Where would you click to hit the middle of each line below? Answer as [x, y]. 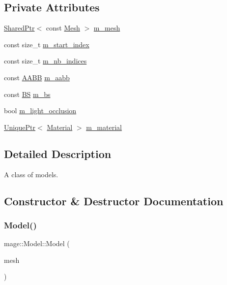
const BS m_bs [27, 94]
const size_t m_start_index [47, 44]
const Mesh [63, 28]
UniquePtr [20, 127]
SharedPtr [19, 28]
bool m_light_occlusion [40, 111]
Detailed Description [58, 153]
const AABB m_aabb [37, 77]
